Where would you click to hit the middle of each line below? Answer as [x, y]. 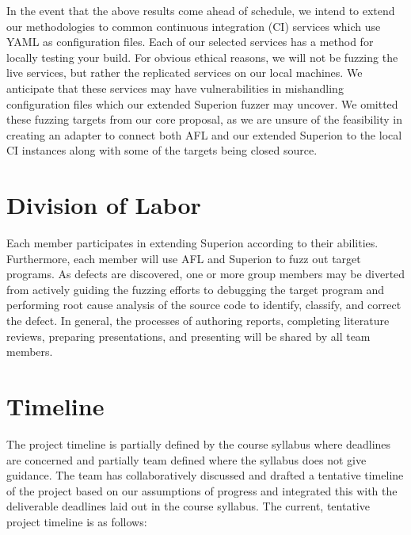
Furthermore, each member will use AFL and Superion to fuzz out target [184, 258]
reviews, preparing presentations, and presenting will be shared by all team [188, 336]
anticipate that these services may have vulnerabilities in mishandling [175, 88]
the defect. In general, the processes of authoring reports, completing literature [198, 321]
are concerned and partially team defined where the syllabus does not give [186, 459]
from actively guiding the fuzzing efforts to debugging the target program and [196, 289]
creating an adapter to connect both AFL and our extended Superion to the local [204, 134]
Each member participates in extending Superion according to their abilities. [192, 243]
